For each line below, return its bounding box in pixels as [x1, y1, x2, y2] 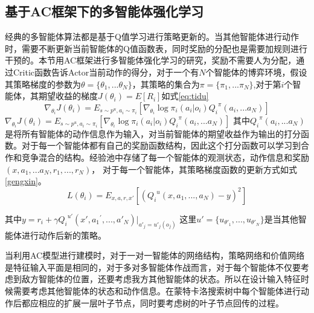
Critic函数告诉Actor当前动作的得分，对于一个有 [13, 65, 199, 78]
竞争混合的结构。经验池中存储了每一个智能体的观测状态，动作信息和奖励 [21, 150, 309, 163]
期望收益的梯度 [38, 89, 98, 102]
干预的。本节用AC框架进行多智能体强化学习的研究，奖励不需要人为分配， [5, 54, 296, 66]
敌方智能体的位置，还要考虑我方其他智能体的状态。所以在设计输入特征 [21, 273, 301, 285]
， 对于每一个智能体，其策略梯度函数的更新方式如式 [91, 163, 297, 175]
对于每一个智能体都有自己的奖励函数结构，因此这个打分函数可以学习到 [21, 139, 301, 152]
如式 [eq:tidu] [161, 89, 209, 102]
